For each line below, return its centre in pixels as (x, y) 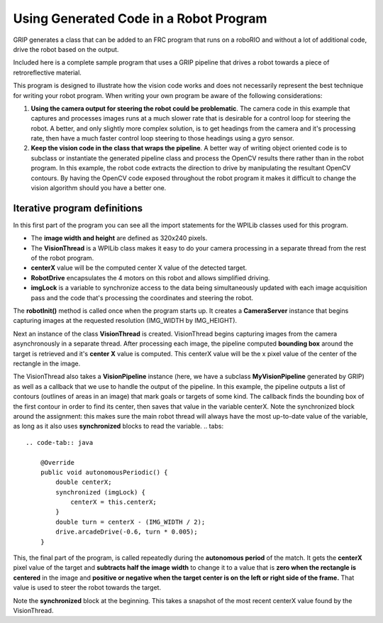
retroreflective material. (47, 72)
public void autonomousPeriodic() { (104, 472)
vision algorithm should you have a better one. (99, 188)
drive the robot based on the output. (66, 49)
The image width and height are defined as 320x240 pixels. (119, 238)
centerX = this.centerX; (114, 502)
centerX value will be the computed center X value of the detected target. (139, 268)
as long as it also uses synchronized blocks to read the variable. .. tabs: (118, 426)
